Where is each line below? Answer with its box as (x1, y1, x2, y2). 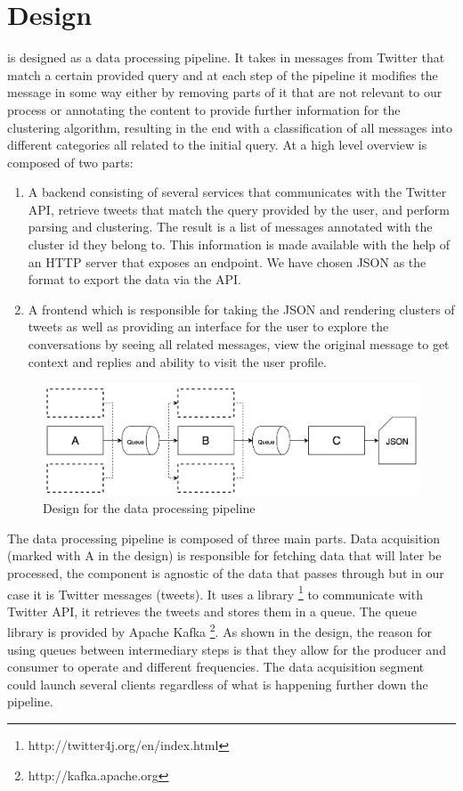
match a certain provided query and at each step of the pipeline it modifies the (7, 65, 438, 84)
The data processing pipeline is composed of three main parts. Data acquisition (7, 528, 441, 547)
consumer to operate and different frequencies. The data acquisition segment (7, 657, 425, 676)
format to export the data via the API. (28, 270, 241, 289)
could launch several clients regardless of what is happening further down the (7, 674, 428, 693)
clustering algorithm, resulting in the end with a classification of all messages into (7, 118, 452, 136)
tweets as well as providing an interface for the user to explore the (28, 317, 389, 336)
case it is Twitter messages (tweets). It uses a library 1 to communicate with (7, 582, 423, 603)
